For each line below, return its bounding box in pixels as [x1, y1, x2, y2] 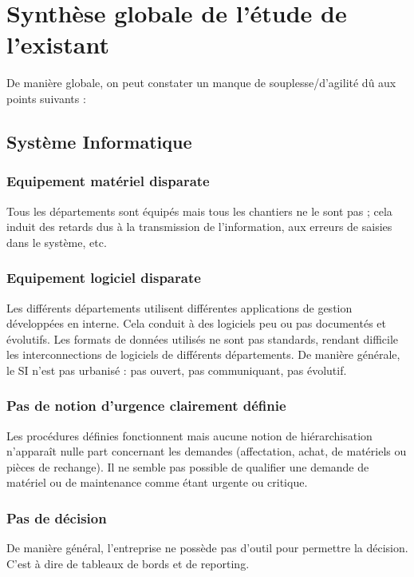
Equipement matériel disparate [6, 171, 210, 191]
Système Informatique [6, 129, 192, 153]
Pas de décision [6, 507, 107, 527]
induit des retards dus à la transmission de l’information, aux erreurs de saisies [6, 218, 392, 235]
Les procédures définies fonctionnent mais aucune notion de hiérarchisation [6, 427, 373, 444]
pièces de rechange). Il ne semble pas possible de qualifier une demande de [6, 458, 369, 475]
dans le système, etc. [6, 233, 107, 250]
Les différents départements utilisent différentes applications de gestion [6, 299, 353, 316]
